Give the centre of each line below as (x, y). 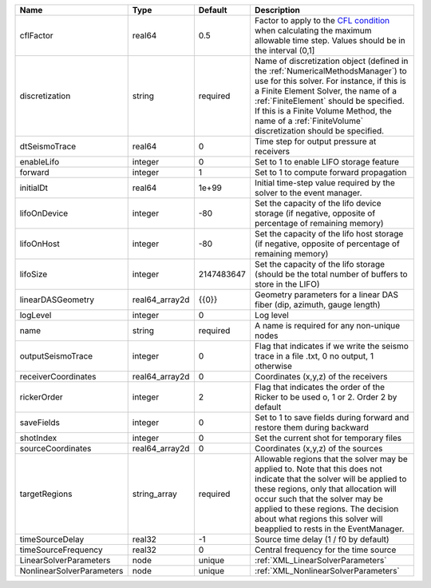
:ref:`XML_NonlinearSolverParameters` (327, 571)
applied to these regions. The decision (326, 509)
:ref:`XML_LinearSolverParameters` (320, 560)
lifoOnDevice (44, 213)
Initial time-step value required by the (324, 183)
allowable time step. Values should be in (330, 40)
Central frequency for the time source (325, 550)
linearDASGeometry (57, 300)
